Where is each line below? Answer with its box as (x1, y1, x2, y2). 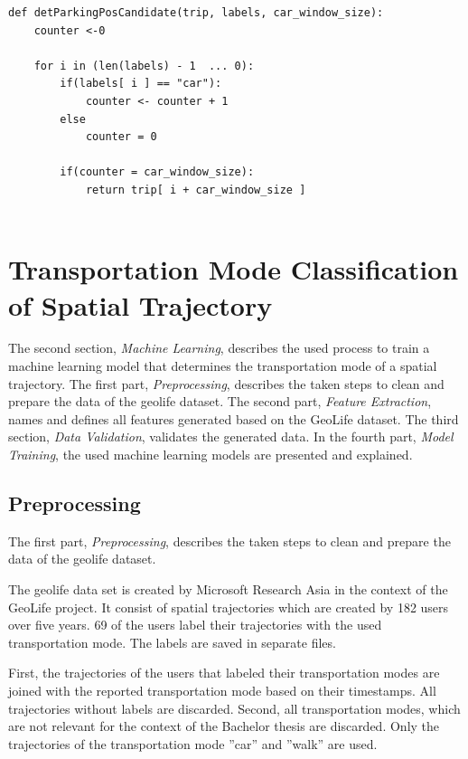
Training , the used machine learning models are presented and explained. (8, 445, 413, 463)
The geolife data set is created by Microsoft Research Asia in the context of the (8, 579, 448, 598)
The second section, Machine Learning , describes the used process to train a (8, 338, 430, 357)
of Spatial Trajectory (8, 286, 273, 323)
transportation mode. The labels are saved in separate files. (8, 632, 336, 651)
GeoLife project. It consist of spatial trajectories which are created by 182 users (8, 597, 449, 616)
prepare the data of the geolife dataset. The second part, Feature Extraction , (8, 392, 432, 411)
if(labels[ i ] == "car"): (60, 77, 222, 90)
